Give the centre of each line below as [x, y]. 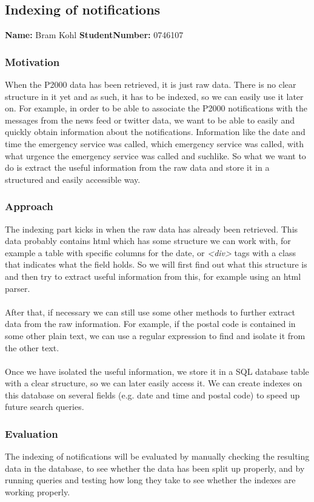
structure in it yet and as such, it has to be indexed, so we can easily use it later [154, 96]
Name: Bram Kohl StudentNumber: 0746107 [94, 35]
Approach [29, 206]
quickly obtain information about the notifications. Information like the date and [155, 132]
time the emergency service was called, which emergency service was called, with [155, 143]
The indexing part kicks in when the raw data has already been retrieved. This [152, 229]
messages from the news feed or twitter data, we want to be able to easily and [150, 120]
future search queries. [45, 407]
